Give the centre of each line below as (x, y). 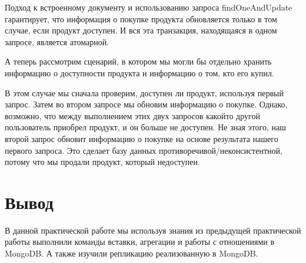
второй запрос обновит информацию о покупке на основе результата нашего (142, 138)
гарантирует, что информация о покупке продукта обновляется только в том (141, 18)
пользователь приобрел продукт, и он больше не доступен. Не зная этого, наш (145, 127)
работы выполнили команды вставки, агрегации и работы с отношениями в (140, 242)
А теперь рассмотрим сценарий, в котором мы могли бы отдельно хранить (138, 61)
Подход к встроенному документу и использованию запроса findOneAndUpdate (149, 7)
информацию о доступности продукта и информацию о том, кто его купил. (139, 73)
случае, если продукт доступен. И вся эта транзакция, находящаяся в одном (141, 30)
